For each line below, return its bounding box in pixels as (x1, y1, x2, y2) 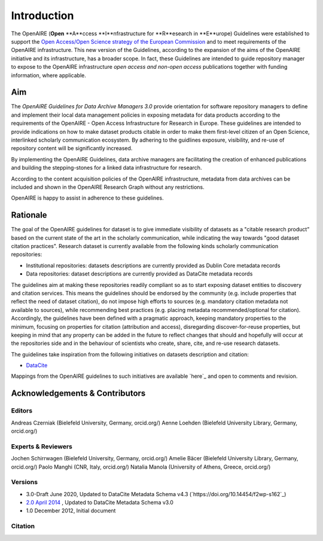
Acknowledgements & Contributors (11, 389, 146, 399)
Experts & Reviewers (11, 442, 73, 451)
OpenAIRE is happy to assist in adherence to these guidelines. (11, 194, 164, 201)
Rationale (11, 210, 47, 221)
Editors (11, 406, 33, 415)
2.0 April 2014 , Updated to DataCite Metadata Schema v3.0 (26, 499, 173, 506)
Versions (11, 478, 38, 487)
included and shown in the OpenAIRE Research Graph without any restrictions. (11, 183, 205, 191)
